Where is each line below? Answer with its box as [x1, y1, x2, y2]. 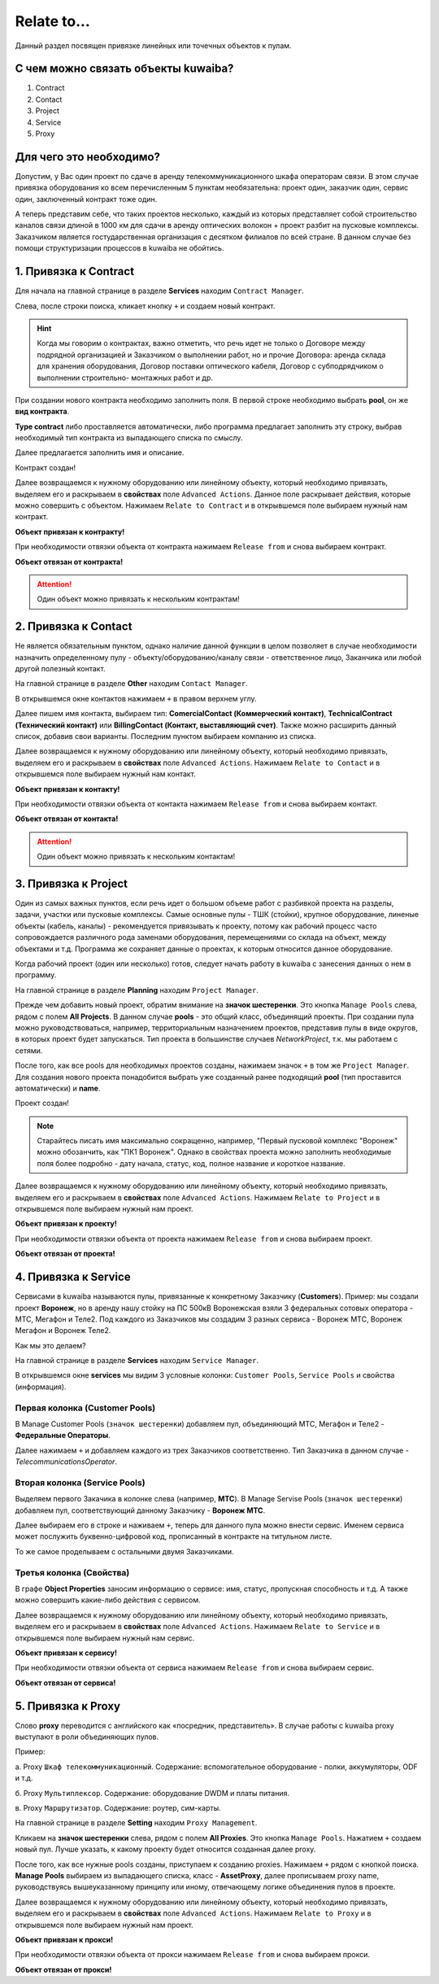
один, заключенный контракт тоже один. [15, 194, 158, 203]
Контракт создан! [15, 462, 76, 472]
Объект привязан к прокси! [15, 1934, 114, 1944]
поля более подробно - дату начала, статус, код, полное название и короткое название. [37, 1158, 346, 1168]
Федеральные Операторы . [15, 1431, 111, 1440]
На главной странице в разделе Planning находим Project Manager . [15, 985, 259, 994]
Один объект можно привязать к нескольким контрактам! [37, 594, 240, 604]
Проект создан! [15, 1099, 69, 1108]
